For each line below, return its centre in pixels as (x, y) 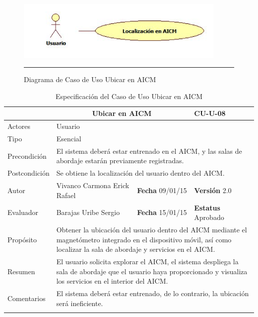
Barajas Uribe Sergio (88, 212)
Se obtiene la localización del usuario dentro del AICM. (140, 173)
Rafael (66, 195)
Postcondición (29, 173)
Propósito (22, 239)
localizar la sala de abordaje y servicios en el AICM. (136, 249)
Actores (19, 126)
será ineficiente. (80, 303)
